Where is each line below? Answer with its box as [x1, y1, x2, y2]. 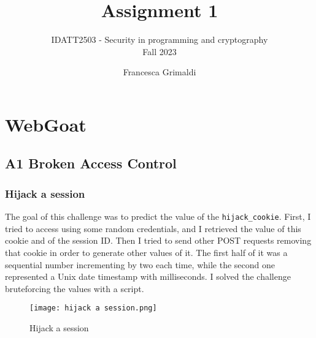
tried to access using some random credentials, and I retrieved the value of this [5, 222, 301, 235]
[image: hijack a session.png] [29, 304, 157, 313]
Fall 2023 [142, 45, 177, 58]
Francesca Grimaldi [123, 66, 196, 78]
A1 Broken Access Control [5, 154, 177, 173]
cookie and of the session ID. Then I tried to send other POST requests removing [5, 234, 312, 247]
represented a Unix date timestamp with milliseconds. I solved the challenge [5, 270, 291, 283]
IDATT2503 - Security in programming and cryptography [51, 33, 268, 46]
